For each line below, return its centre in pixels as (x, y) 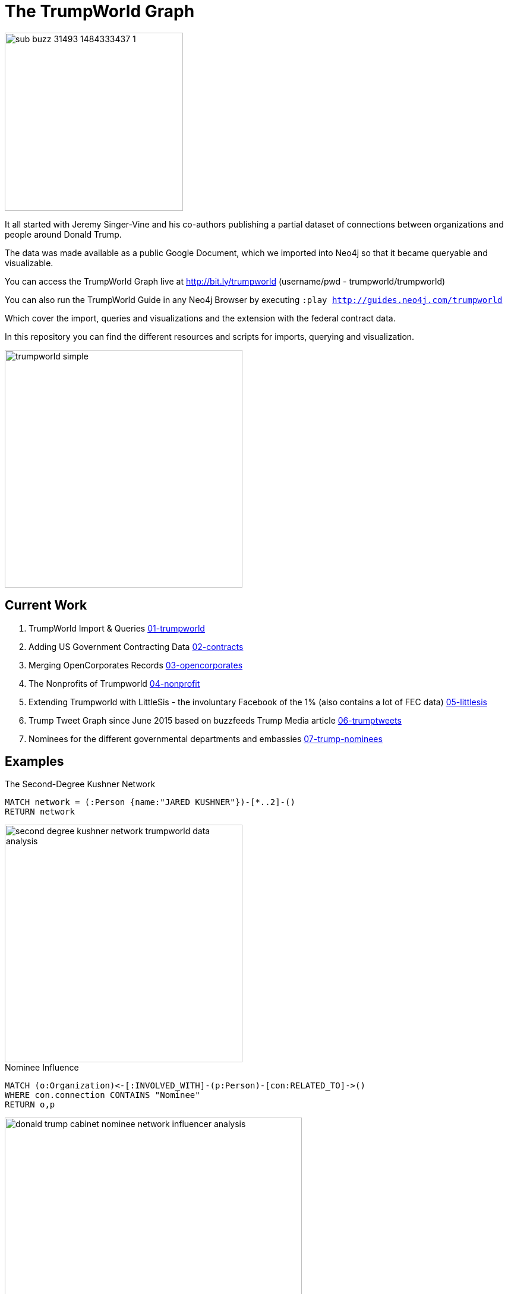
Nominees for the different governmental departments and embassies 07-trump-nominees (206, 738)
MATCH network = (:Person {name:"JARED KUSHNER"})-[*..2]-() (150, 802)
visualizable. (29, 263)
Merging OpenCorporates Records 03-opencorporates (136, 665)
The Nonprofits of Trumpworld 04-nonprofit (114, 683)
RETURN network (40, 812)
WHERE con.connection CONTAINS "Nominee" (102, 1095)
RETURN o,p (30, 1105)
